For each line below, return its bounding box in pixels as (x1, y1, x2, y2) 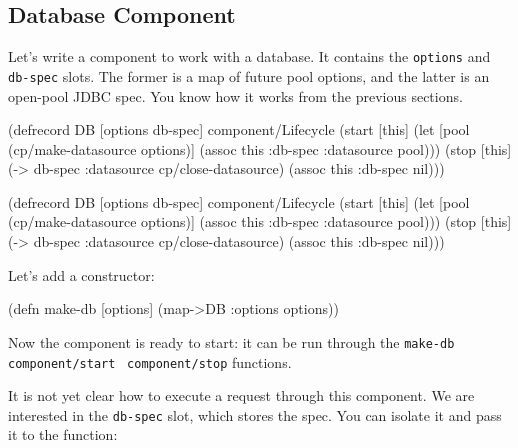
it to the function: (8, 424, 118, 445)
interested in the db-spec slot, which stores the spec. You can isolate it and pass (8, 404, 502, 425)
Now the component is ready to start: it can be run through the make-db (8, 331, 455, 352)
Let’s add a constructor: (8, 264, 155, 285)
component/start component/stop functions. (8, 351, 292, 372)
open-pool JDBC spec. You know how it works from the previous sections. (8, 85, 463, 106)
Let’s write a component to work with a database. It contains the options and (8, 46, 491, 67)
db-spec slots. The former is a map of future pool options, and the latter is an (8, 65, 490, 86)
